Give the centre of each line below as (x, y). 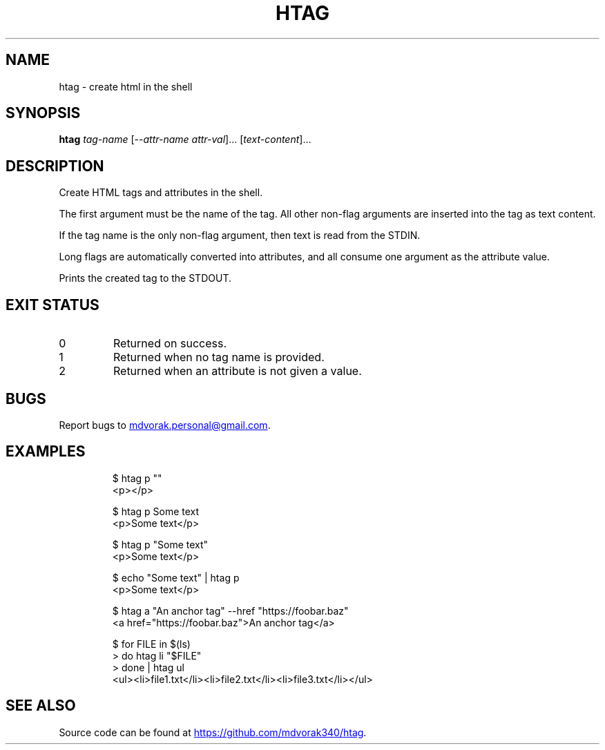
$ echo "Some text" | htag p (176, 577)
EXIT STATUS (52, 305)
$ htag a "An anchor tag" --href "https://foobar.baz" (230, 610)
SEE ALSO (41, 706)
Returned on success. (170, 344)
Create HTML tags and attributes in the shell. (161, 193)
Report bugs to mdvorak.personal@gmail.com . (165, 425)
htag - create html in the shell (126, 86)
